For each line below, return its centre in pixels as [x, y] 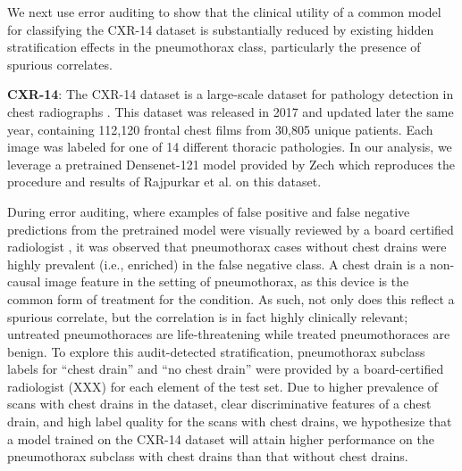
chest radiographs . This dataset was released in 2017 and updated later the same [231, 111]
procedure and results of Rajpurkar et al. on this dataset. [164, 182]
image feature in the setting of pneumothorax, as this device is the [227, 281]
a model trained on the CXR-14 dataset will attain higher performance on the [221, 438]
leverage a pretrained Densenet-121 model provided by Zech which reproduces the [231, 164]
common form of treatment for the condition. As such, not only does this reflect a [231, 298]
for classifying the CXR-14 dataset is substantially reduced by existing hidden [221, 29]
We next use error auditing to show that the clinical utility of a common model [224, 12]
